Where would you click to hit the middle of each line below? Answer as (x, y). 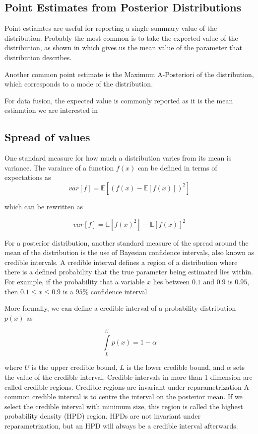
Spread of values (47, 137)
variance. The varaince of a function (59, 167)
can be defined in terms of (177, 167)
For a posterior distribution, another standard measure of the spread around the (127, 242)
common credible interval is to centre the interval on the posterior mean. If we (124, 396)
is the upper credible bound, (74, 367)
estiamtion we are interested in (51, 110)
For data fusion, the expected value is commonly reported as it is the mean (119, 100)
